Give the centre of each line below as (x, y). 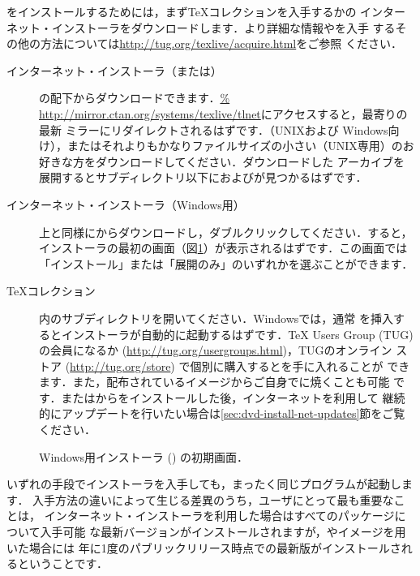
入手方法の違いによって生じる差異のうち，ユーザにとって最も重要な (213, 499)
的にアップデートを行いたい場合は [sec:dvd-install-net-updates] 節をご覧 (222, 413)
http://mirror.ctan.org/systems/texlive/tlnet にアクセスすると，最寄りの (223, 113)
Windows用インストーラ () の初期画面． (144, 456)
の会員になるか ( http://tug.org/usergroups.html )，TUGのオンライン (216, 350)
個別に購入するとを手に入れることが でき (300, 365)
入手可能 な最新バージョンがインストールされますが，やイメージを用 (223, 532)
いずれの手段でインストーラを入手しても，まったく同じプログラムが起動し (204, 484)
